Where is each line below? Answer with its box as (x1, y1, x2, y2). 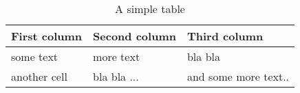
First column (11, 28, 83, 44)
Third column (186, 28, 264, 44)
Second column (93, 28, 176, 44)
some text (11, 49, 58, 64)
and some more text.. (186, 68, 290, 84)
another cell (11, 68, 67, 84)
